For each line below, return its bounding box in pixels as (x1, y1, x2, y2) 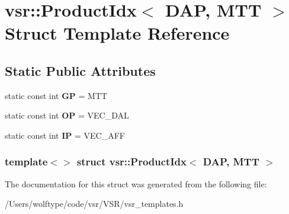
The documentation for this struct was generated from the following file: (5, 177, 267, 190)
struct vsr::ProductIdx (76, 154, 187, 169)
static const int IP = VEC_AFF (5, 129, 125, 141)
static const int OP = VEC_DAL (5, 109, 129, 122)
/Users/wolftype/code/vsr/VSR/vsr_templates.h (5, 197, 184, 210)
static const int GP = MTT (5, 89, 108, 101)
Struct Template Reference (5, 21, 230, 45)
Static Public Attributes (5, 61, 156, 79)
